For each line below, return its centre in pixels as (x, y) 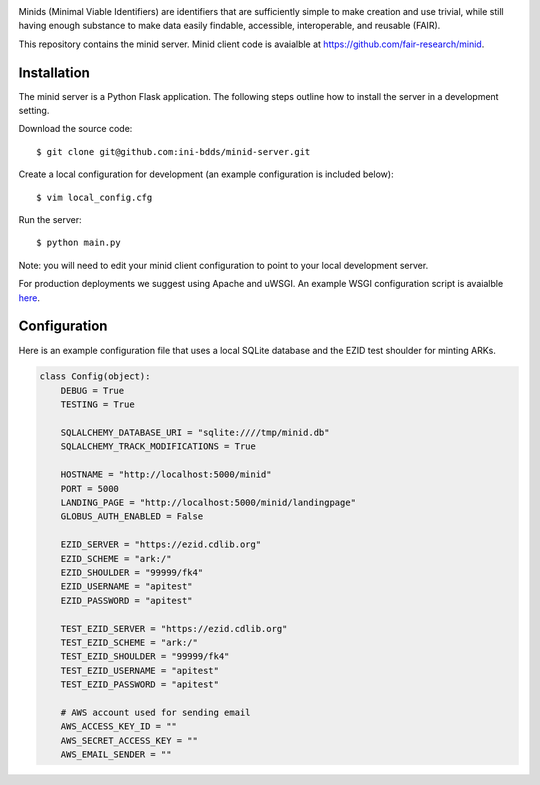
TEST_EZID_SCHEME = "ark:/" (129, 642)
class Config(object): (95, 376)
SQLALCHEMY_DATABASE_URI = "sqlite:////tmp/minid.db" (195, 433)
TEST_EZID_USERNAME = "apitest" (140, 670)
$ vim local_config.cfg (94, 197)
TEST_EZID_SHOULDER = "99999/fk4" (145, 656)
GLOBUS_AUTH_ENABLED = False (132, 516)
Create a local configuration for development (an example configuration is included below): (206, 174)
